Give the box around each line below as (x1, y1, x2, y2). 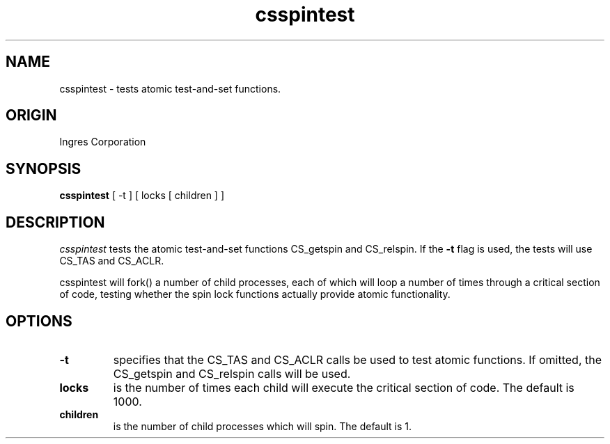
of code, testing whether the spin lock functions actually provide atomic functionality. (59, 288, 451, 301)
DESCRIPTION (6, 213, 105, 231)
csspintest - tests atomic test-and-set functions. (59, 82, 281, 95)
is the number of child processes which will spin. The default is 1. (113, 420, 412, 432)
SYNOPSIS (6, 159, 81, 177)
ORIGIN (6, 106, 57, 125)
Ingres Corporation (59, 136, 146, 148)
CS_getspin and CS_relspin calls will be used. (113, 366, 351, 381)
